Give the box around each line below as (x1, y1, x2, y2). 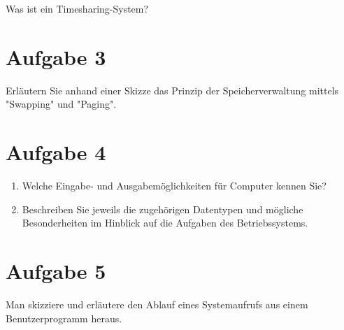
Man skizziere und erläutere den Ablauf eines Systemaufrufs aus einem (6, 296, 308, 311)
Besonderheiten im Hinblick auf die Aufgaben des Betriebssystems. (22, 215, 308, 230)
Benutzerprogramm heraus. (6, 310, 122, 325)
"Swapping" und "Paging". (6, 96, 117, 111)
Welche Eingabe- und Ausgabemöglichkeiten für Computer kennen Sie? (22, 178, 327, 193)
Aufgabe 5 (6, 257, 106, 285)
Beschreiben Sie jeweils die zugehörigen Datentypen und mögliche (22, 201, 303, 216)
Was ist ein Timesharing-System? (6, 1, 149, 15)
